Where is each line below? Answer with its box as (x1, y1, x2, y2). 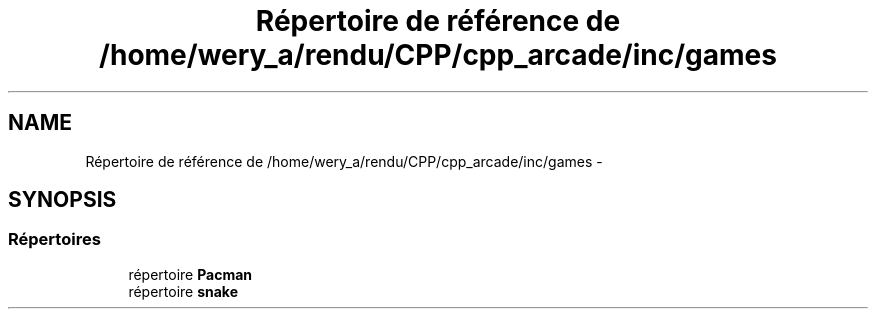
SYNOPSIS (8, 187, 117, 213)
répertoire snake (128, 282, 239, 300)
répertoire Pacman (128, 265, 253, 283)
